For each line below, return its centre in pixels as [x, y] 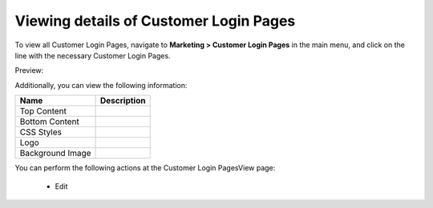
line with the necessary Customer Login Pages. [93, 55]
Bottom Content [50, 122]
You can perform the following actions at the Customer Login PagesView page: [145, 168]
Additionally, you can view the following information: [101, 85]
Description [123, 101]
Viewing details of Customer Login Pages [155, 21]
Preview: [29, 70]
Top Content [43, 111]
